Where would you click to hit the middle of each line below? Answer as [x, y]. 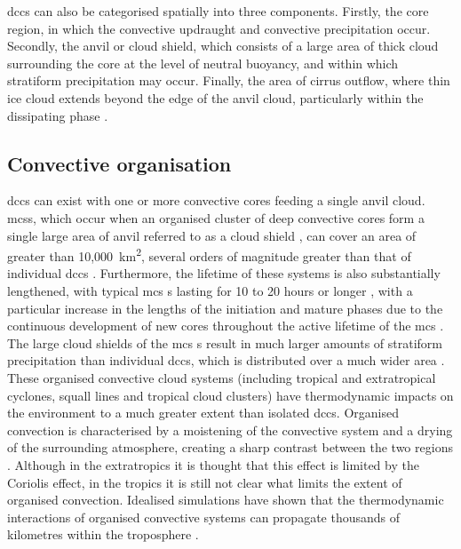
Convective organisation [119, 163]
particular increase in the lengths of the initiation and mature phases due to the [225, 308]
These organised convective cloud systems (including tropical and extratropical [222, 377]
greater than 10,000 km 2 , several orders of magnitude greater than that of [209, 255]
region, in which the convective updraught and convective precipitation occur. [219, 28]
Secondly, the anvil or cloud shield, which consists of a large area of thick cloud [223, 46]
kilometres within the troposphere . [103, 534]
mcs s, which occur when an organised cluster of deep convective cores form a [216, 217]
